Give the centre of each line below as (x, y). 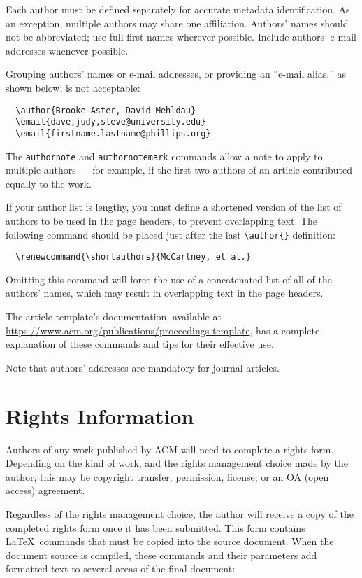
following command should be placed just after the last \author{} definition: (171, 234)
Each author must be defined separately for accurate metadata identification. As (178, 9)
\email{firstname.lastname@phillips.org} (113, 133)
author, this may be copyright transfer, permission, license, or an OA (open (167, 476)
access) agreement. (45, 490)
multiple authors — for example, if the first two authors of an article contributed (179, 170)
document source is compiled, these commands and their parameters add (161, 555)
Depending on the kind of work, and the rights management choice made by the (177, 463)
